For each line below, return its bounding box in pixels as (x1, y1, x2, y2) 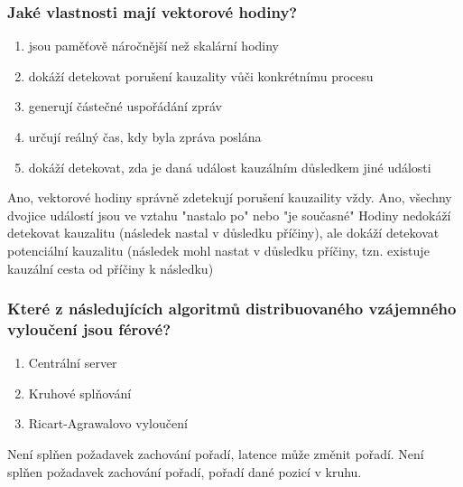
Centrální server (28, 353, 117, 372)
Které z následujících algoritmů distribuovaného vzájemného (7, 297, 457, 320)
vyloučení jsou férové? (7, 318, 171, 340)
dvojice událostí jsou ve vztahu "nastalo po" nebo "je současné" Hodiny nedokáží (7, 205, 451, 224)
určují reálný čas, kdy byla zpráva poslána (28, 127, 262, 145)
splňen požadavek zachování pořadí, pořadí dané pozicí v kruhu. (7, 462, 362, 481)
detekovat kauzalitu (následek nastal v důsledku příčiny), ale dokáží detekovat (7, 223, 440, 242)
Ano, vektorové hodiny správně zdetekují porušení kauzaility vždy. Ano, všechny (7, 188, 452, 207)
